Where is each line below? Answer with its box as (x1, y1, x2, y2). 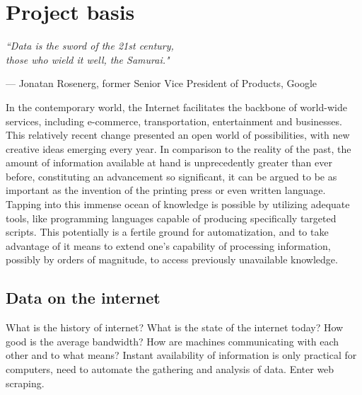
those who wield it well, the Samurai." (6, 52, 170, 67)
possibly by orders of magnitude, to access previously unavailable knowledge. (6, 252, 338, 267)
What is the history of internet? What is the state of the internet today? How (6, 320, 344, 335)
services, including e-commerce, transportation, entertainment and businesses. (6, 113, 342, 128)
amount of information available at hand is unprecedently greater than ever (6, 155, 332, 170)
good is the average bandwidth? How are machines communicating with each (6, 333, 339, 348)
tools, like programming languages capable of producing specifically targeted (6, 210, 337, 225)
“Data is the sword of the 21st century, (6, 38, 174, 53)
